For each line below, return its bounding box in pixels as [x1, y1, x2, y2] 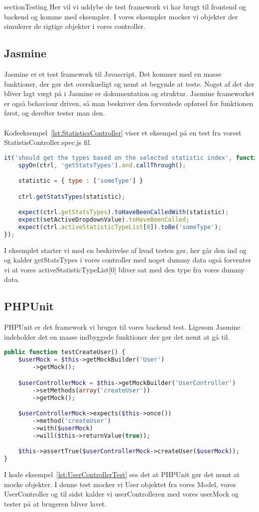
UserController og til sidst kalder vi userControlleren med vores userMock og [4, 489, 239, 499]
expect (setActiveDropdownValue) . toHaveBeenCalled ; [18, 216, 190, 224]
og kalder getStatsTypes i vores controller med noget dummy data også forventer [4, 255, 252, 265]
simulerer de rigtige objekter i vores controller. [4, 21, 145, 31]
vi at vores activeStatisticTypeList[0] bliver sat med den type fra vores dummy [4, 264, 245, 274]
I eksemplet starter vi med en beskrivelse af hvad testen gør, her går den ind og [4, 245, 247, 255]
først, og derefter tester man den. [4, 108, 105, 118]
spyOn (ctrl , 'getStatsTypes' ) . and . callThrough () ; [18, 161, 186, 169]
